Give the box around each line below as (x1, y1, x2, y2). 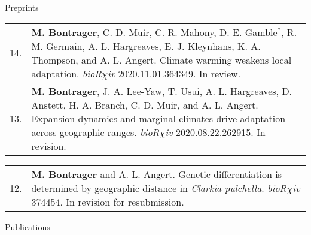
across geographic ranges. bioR (31, 125, 160, 139)
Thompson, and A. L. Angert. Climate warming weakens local (31, 52, 292, 67)
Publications (5, 220, 50, 233)
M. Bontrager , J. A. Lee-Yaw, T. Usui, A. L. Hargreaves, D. (31, 83, 292, 98)
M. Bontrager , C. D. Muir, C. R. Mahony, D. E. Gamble (31, 25, 278, 39)
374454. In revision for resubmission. (31, 194, 184, 209)
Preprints (5, 1, 39, 13)
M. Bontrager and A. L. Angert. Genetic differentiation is (31, 167, 282, 181)
